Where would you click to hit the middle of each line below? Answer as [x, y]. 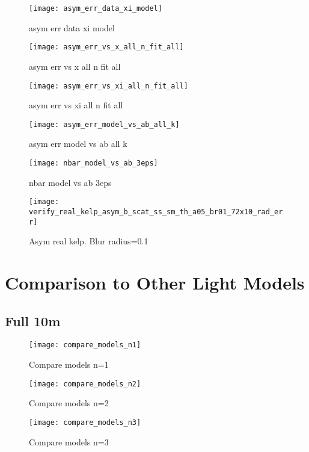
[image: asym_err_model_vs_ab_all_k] [104, 124]
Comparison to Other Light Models [155, 282]
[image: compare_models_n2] [85, 384]
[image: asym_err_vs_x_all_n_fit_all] [106, 47]
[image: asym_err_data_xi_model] [96, 8]
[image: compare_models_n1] [85, 345]
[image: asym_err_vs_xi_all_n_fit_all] [109, 86]
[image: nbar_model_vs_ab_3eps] [93, 163]
